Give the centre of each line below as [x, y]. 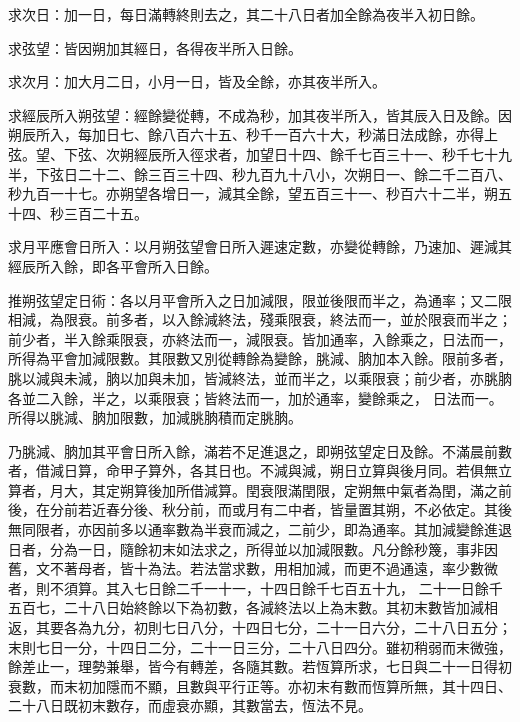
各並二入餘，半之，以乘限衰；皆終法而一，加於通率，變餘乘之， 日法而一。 [255, 397]
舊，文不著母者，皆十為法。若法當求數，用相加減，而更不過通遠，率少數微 [253, 568]
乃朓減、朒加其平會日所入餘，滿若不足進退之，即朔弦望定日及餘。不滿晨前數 [260, 450]
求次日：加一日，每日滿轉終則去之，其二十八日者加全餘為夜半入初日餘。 [246, 14]
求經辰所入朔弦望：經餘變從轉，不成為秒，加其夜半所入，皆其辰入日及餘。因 [260, 114]
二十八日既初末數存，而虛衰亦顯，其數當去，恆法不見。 [190, 705]
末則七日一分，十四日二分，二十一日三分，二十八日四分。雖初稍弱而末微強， [260, 646]
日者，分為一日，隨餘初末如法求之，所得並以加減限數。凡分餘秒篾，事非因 [253, 548]
